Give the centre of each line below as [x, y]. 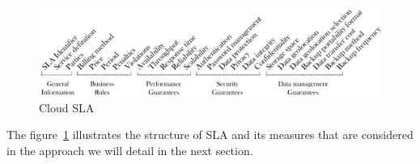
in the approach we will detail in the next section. [130, 150]
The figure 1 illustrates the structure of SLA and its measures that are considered [210, 135]
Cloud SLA [67, 107]
